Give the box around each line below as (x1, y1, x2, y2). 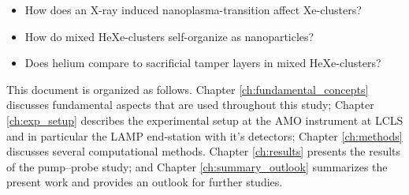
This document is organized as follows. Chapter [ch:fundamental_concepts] (6, 81, 369, 97)
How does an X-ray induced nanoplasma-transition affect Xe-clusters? (24, 2, 362, 17)
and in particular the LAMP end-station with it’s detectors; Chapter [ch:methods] (6, 127, 403, 144)
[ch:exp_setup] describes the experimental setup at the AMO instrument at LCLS (6, 111, 403, 128)
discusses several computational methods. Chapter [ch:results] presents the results (6, 143, 401, 159)
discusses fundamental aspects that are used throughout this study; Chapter (6, 96, 374, 113)
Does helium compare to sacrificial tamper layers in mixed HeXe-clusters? (24, 54, 381, 71)
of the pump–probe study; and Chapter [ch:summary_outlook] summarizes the (6, 158, 388, 174)
